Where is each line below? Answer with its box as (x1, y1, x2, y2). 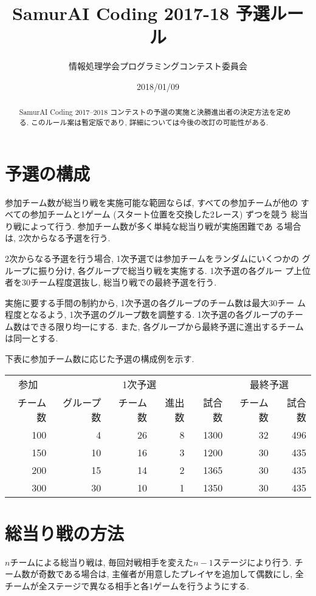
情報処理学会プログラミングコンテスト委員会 (69, 60, 247, 72)
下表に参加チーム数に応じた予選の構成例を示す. (5, 352, 194, 365)
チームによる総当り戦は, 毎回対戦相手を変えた (10, 555, 194, 568)
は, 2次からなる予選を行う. (5, 231, 111, 244)
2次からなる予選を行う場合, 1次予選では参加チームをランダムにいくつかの (5, 252, 300, 264)
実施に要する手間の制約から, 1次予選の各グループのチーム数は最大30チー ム (5, 296, 306, 309)
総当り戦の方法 (5, 520, 125, 545)
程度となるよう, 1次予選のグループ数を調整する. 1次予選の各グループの (5, 308, 287, 321)
